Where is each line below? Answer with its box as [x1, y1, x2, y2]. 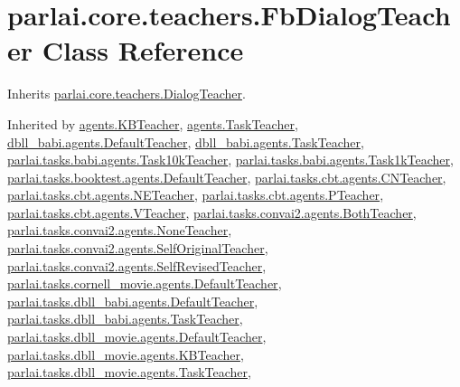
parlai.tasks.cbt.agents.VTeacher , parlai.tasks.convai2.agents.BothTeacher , [7, 203, 417, 222]
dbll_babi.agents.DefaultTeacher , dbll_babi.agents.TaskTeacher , [7, 132, 364, 151]
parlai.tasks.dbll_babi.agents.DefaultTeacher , [7, 291, 258, 310]
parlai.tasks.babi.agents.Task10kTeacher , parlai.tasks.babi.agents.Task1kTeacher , [7, 150, 454, 169]
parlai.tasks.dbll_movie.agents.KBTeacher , [7, 345, 244, 363]
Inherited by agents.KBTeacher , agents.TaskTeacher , [7, 114, 298, 133]
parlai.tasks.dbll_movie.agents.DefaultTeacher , [7, 327, 267, 346]
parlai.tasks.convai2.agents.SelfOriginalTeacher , [7, 239, 268, 258]
